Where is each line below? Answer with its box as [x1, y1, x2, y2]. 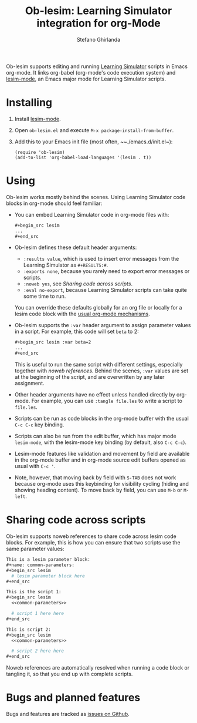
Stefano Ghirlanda [76, 36, 121, 43]
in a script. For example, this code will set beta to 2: [14, 328, 139, 335]
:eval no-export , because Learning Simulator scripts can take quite [23, 287, 188, 294]
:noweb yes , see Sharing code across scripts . [23, 280, 133, 287]
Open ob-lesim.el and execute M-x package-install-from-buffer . [14, 126, 174, 133]
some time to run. [23, 292, 66, 300]
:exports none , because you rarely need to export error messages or [23, 268, 190, 275]
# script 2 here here [11, 648, 64, 654]
